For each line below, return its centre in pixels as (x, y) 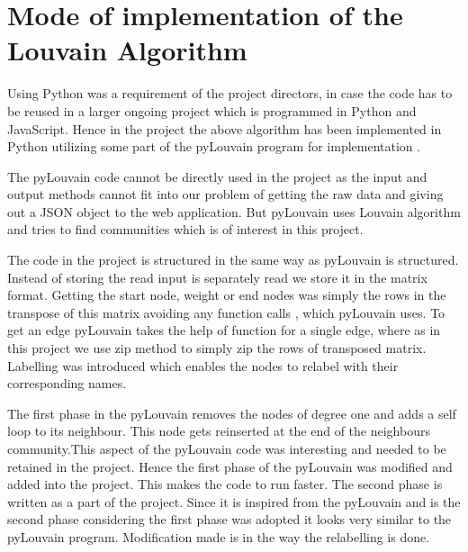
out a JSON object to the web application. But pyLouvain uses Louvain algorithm (234, 211)
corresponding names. (67, 383)
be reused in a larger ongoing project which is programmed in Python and (212, 110)
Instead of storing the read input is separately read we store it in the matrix (217, 277)
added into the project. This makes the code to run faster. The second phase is (225, 484)
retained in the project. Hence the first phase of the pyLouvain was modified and (230, 466)
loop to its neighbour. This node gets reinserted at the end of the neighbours (219, 431)
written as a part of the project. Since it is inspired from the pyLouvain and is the (234, 501)
